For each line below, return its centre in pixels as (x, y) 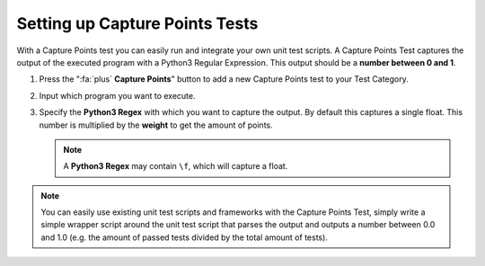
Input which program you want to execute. (118, 95)
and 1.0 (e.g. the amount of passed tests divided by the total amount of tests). (184, 237)
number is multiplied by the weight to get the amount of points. (156, 125)
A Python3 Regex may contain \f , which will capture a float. (176, 166)
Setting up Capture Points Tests (137, 23)
